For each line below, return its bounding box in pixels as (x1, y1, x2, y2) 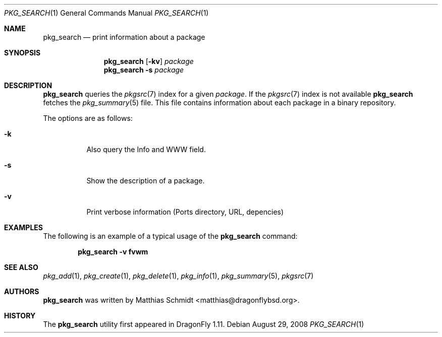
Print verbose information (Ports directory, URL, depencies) (86, 208, 284, 216)
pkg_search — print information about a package (43, 33, 205, 41)
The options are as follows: (43, 114, 133, 122)
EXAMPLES (4, 223, 43, 232)
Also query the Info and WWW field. (86, 145, 206, 154)
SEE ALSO (4, 263, 38, 272)
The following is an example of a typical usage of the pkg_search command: (43, 232, 298, 240)
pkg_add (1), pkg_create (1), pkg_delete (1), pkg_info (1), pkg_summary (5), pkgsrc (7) (43, 272, 314, 280)
